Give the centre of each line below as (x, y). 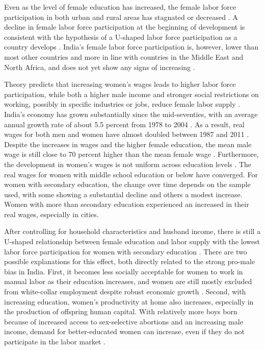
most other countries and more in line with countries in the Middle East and (124, 56)
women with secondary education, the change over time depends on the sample (127, 184)
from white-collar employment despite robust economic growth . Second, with (125, 291)
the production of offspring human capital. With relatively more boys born (121, 311)
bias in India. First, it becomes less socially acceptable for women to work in (124, 271)
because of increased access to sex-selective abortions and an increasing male (124, 321)
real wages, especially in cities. (51, 214)
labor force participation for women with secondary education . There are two (126, 251)
